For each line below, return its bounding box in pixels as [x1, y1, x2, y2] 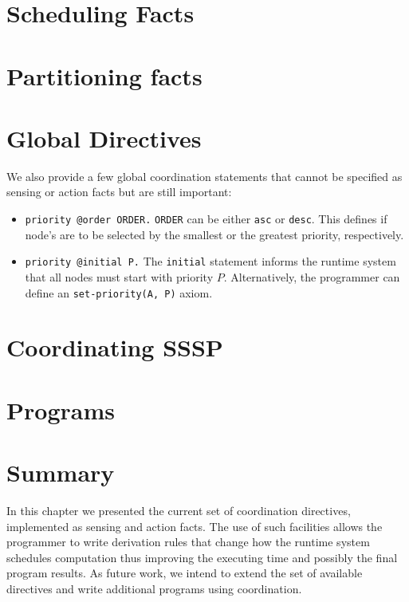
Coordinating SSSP [6, 331, 223, 364]
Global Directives [6, 121, 202, 154]
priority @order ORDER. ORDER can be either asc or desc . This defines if [25, 211, 387, 227]
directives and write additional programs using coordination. [6, 580, 302, 597]
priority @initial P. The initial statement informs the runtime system [25, 253, 396, 270]
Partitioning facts [6, 59, 203, 92]
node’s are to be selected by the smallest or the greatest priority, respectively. [25, 226, 404, 242]
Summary [6, 456, 115, 489]
